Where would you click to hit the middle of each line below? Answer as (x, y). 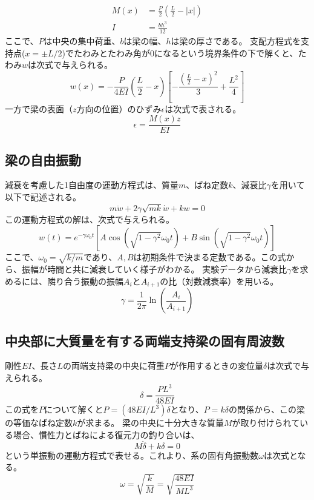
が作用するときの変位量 (217, 366)
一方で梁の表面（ (39, 108)
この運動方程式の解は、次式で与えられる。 (90, 219)
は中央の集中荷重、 (82, 40)
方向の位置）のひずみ (119, 108)
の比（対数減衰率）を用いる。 (219, 281)
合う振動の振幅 (93, 281)
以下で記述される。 (43, 197)
